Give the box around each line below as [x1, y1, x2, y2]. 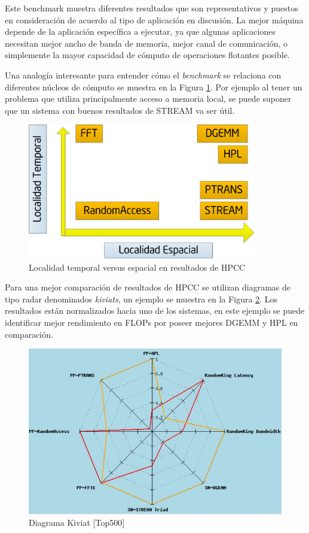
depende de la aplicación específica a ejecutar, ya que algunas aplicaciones [5, 25, 276, 38]
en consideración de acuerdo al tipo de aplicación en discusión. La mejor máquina [5, 13, 304, 26]
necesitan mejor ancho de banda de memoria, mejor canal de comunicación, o [5, 37, 288, 49]
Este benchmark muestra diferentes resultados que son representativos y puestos [5, 2, 298, 14]
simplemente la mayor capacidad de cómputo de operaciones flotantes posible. [5, 49, 290, 61]
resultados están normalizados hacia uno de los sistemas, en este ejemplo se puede [5, 304, 305, 317]
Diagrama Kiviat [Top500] [29, 516, 125, 529]
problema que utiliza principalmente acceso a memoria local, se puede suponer [5, 92, 292, 105]
